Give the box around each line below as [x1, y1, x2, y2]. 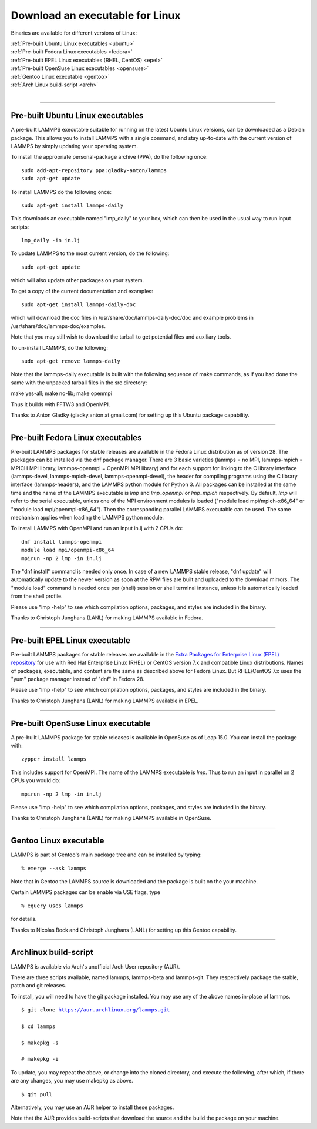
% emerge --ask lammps [21, 865, 87, 872]
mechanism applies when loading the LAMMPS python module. [11, 514, 164, 521]
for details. [11, 916, 37, 923]
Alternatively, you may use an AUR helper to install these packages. [11, 1104, 174, 1111]
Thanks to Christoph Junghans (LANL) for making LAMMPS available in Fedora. [11, 614, 204, 621]
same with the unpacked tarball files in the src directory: [11, 379, 147, 386]
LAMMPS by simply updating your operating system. [11, 142, 138, 149]
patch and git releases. [11, 982, 67, 989]
